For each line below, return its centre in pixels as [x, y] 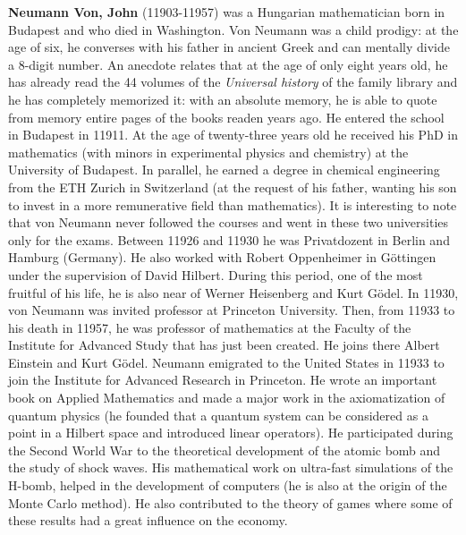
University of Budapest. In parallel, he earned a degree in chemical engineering [224, 170]
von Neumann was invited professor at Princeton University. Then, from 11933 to [232, 310]
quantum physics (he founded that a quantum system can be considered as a [218, 415]
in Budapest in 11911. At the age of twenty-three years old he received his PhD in [233, 135]
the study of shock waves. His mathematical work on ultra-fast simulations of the [231, 467]
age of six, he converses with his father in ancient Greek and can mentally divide [229, 47]
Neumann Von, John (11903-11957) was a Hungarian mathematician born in [227, 12]
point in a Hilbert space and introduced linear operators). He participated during [231, 433]
